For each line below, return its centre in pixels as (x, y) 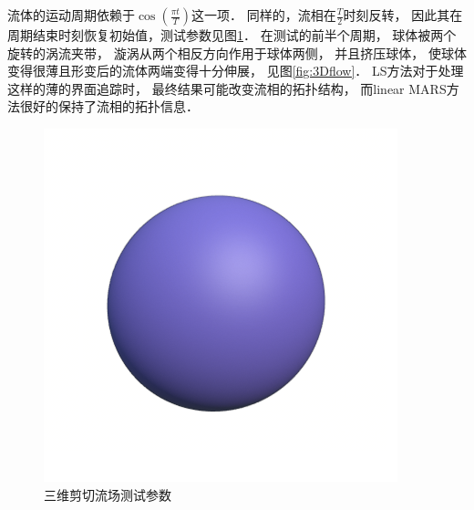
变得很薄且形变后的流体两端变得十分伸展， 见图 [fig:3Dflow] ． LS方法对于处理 (236, 71)
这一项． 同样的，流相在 (264, 15)
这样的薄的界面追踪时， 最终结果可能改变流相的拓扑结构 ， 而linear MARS (227, 88)
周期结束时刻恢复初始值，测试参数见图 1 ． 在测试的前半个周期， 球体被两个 (232, 35)
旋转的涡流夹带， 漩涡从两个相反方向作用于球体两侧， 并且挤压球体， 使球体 (237, 52)
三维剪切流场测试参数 (108, 494)
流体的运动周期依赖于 (71, 15)
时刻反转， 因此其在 (403, 15)
